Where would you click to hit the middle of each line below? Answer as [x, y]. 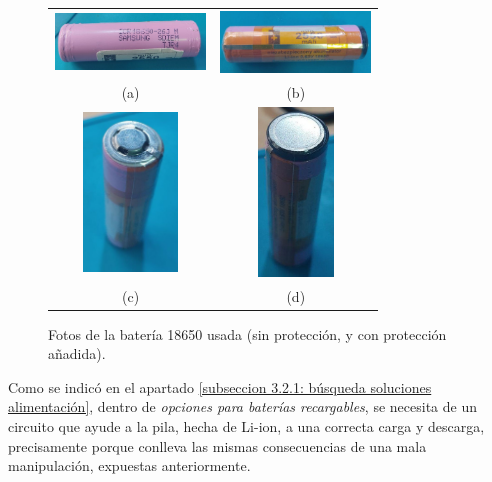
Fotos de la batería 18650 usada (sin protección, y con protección [247, 333]
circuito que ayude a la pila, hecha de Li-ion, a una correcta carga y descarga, [246, 426]
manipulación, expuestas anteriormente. [129, 465]
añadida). [77, 353]
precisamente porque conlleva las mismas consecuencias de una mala [217, 445]
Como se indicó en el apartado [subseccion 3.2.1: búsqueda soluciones [220, 386]
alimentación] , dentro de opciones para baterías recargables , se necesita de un [242, 406]
